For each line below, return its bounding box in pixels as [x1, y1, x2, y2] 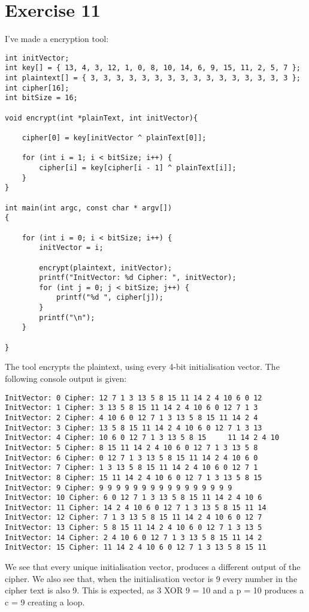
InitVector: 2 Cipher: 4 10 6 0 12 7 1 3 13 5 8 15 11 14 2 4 [5, 413, 258, 422]
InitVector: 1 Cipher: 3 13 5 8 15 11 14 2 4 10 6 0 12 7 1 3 [5, 403, 258, 412]
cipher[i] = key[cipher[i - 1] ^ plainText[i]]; [39, 163, 237, 172]
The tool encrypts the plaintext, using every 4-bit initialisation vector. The [5, 360, 280, 373]
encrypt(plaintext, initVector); [39, 263, 172, 272]
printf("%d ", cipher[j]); [56, 293, 163, 302]
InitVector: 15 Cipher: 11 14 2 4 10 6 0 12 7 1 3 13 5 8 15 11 [5, 543, 266, 552]
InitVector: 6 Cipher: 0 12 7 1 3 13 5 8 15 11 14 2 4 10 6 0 [5, 453, 258, 462]
